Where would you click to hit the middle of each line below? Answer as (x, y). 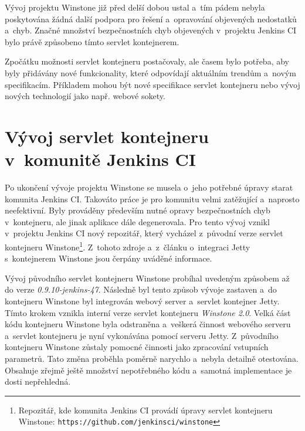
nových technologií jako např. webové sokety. (85, 96)
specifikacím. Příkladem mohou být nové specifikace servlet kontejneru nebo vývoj (152, 84)
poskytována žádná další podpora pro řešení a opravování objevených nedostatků (151, 18)
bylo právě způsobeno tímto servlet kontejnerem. (92, 41)
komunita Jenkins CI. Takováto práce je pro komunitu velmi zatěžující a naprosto (152, 198)
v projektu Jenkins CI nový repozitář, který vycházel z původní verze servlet (144, 233)
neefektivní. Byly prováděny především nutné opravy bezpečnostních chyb (138, 210)
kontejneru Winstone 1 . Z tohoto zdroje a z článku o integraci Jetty (128, 246)
